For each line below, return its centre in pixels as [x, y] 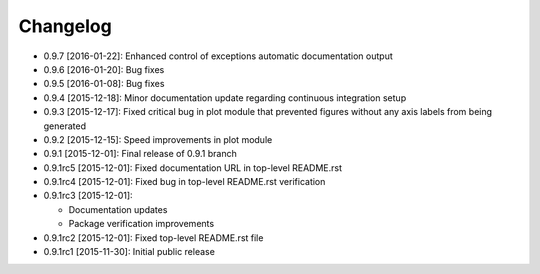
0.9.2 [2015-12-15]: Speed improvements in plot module [158, 139]
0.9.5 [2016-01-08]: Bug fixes [104, 84]
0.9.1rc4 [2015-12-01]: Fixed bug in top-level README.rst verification [184, 182]
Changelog [65, 26]
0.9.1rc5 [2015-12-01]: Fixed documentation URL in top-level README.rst [193, 167]
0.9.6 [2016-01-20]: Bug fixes [104, 69]
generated [65, 126]
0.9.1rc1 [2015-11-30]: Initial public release [129, 252]
